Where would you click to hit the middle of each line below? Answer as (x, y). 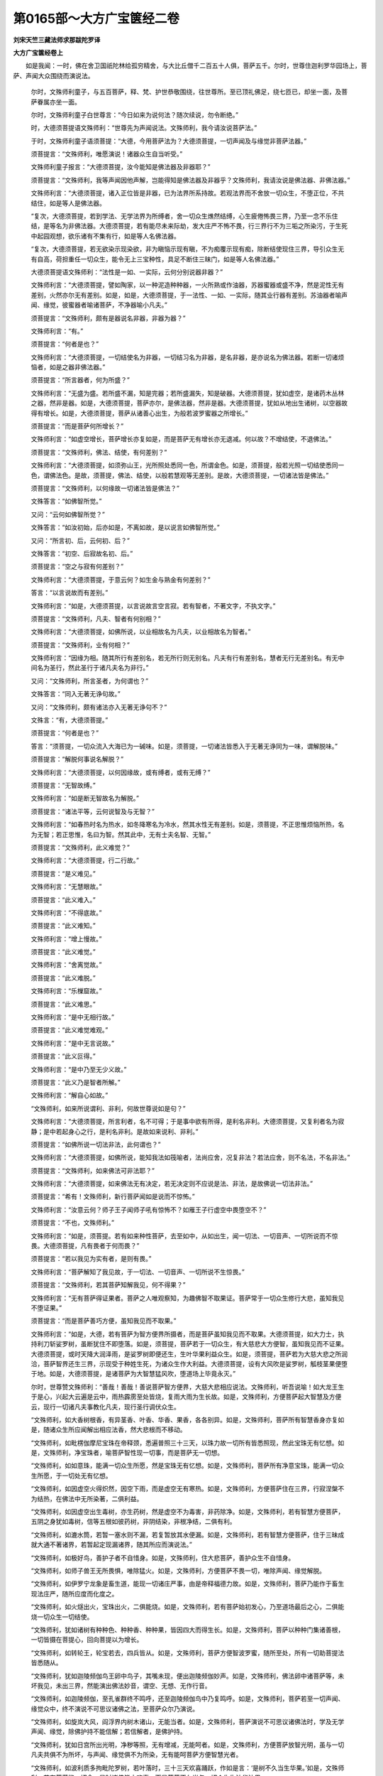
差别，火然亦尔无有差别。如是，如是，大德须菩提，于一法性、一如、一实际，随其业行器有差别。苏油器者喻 (186, 295)
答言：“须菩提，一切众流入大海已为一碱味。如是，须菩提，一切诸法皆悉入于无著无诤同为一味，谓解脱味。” (184, 746)
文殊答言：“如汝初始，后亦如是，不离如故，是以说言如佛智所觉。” (125, 527)
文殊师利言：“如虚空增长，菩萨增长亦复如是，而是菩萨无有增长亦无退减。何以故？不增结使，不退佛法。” (181, 439)
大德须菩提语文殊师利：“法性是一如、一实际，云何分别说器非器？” (127, 272)
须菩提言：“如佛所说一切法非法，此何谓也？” (96, 1144)
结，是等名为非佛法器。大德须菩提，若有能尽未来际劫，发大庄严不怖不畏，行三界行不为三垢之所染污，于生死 (189, 226)
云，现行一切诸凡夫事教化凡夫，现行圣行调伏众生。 (105, 1407)
